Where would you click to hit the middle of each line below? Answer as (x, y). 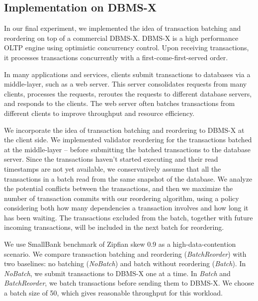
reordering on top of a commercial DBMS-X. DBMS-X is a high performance (121, 38)
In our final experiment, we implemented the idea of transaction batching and (123, 28)
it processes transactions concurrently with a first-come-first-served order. (116, 57)
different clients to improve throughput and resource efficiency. (99, 113)
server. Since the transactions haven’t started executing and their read (111, 159)
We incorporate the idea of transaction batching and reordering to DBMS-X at (124, 130)
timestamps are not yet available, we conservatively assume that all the (113, 168)
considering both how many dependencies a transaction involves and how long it (126, 208)
